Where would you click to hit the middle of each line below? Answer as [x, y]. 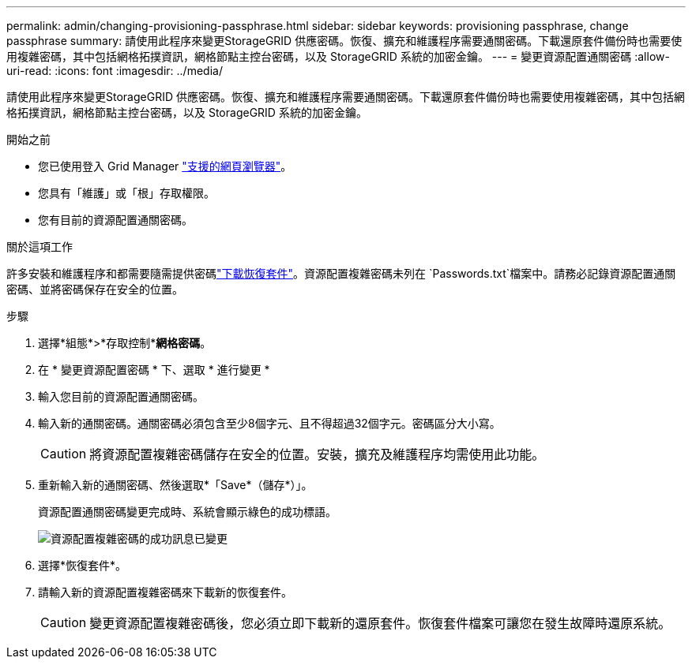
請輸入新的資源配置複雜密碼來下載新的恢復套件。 [165, 592]
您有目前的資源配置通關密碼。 [115, 220]
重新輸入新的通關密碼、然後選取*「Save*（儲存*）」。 [175, 485]
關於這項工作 [39, 247]
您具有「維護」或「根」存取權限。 [126, 193]
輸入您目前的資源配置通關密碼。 [121, 396]
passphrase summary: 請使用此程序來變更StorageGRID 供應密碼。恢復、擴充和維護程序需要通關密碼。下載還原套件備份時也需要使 [344, 41]
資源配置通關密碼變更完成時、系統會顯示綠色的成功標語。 [187, 512]
